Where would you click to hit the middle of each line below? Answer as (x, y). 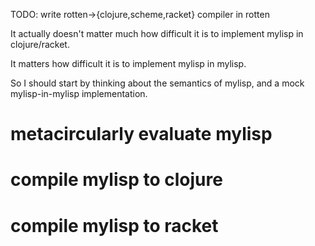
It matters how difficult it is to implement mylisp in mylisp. (128, 63)
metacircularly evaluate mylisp (141, 134)
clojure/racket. (40, 44)
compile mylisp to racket (114, 225)
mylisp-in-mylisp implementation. (79, 93)
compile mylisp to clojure (116, 180)
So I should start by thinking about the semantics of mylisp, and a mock (157, 83)
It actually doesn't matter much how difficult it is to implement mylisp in (157, 33)
